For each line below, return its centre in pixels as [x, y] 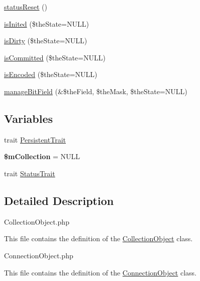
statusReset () [26, 7]
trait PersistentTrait [35, 139]
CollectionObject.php [37, 221]
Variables [29, 118]
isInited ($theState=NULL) [46, 23]
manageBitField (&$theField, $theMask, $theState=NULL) [96, 91]
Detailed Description [59, 200]
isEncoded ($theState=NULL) [51, 74]
